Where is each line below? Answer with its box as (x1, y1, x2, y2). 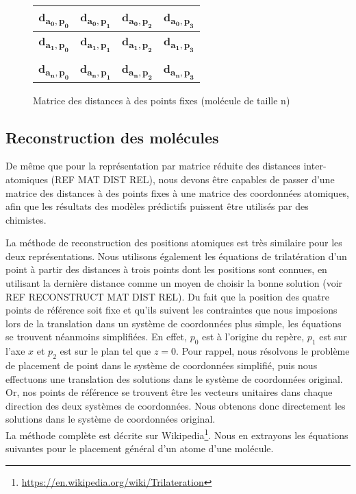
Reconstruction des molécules (5, 126, 219, 148)
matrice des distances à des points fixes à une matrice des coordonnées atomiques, (5, 185, 350, 200)
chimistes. (5, 212, 47, 226)
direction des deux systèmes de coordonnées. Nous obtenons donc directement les (5, 398, 346, 412)
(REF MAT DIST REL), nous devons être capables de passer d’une (51, 172, 335, 186)
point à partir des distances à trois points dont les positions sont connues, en (5, 262, 327, 277)
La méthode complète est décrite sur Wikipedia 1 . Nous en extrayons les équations (5, 426, 348, 442)
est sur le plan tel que (60, 344, 151, 358)
